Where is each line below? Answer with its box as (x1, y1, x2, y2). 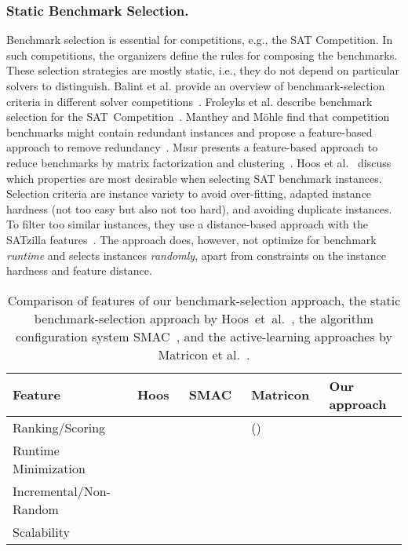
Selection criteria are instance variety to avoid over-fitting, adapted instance (6, 185, 372, 202)
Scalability (13, 522, 70, 541)
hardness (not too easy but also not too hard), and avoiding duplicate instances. (6, 200, 392, 217)
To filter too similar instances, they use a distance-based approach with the (6, 216, 369, 232)
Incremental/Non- (13, 481, 111, 500)
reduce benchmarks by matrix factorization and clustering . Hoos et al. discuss (6, 154, 392, 170)
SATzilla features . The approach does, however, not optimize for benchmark (6, 231, 377, 247)
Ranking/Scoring (13, 418, 106, 436)
